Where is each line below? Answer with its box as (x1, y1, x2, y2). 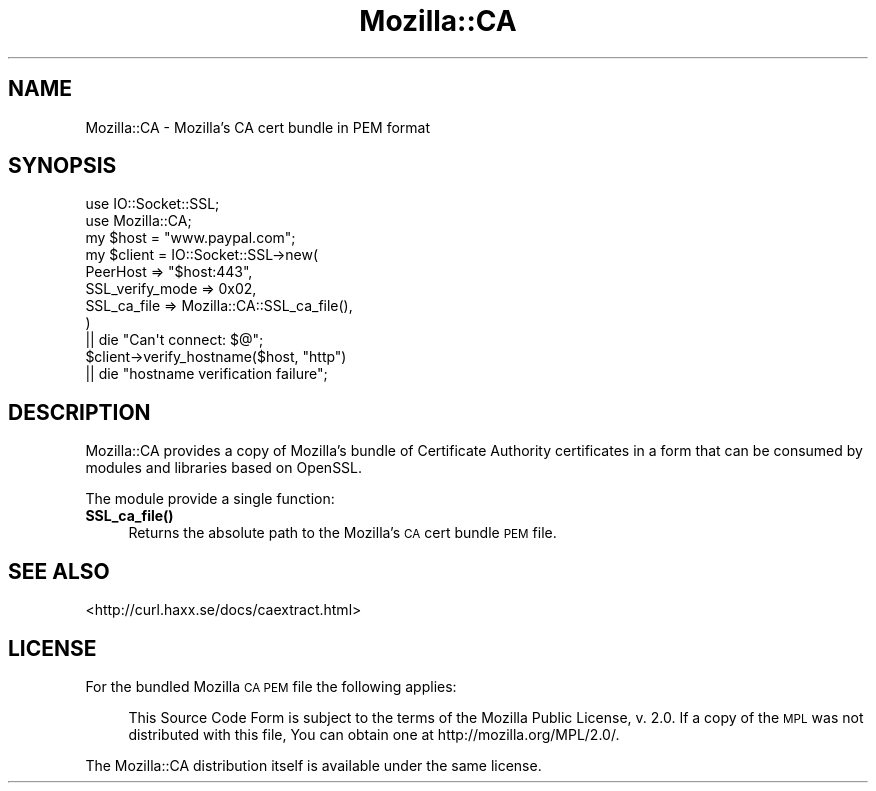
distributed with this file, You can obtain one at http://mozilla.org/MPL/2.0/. (128, 725, 620, 743)
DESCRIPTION (8, 399, 151, 425)
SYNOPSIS (8, 153, 117, 179)
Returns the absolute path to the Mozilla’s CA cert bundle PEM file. (128, 524, 557, 542)
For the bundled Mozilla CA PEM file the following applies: (85, 677, 457, 695)
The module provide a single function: (85, 490, 335, 508)
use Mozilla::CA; (85, 212, 192, 230)
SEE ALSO (8, 558, 110, 584)
